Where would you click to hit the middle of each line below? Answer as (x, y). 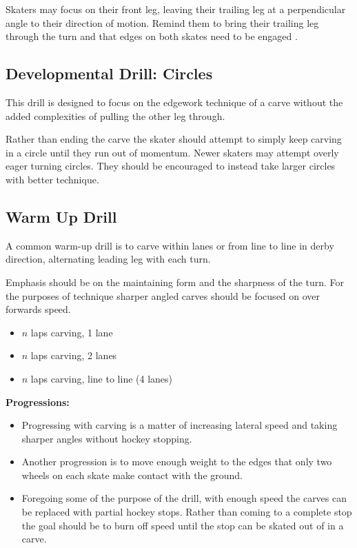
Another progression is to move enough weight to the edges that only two (177, 461)
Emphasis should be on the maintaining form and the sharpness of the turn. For (175, 282)
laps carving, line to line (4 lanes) (102, 378)
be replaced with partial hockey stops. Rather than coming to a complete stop (187, 512)
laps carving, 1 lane (72, 332)
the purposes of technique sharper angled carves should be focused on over (163, 295)
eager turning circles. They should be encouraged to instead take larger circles (171, 166)
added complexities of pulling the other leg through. (115, 115)
